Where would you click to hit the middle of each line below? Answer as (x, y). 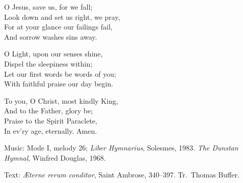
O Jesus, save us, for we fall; (48, 7)
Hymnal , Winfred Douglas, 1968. (55, 157)
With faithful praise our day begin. (59, 84)
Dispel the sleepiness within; (48, 63)
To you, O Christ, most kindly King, (61, 100)
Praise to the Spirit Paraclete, (51, 120)
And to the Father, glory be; (49, 111)
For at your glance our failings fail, (58, 27)
